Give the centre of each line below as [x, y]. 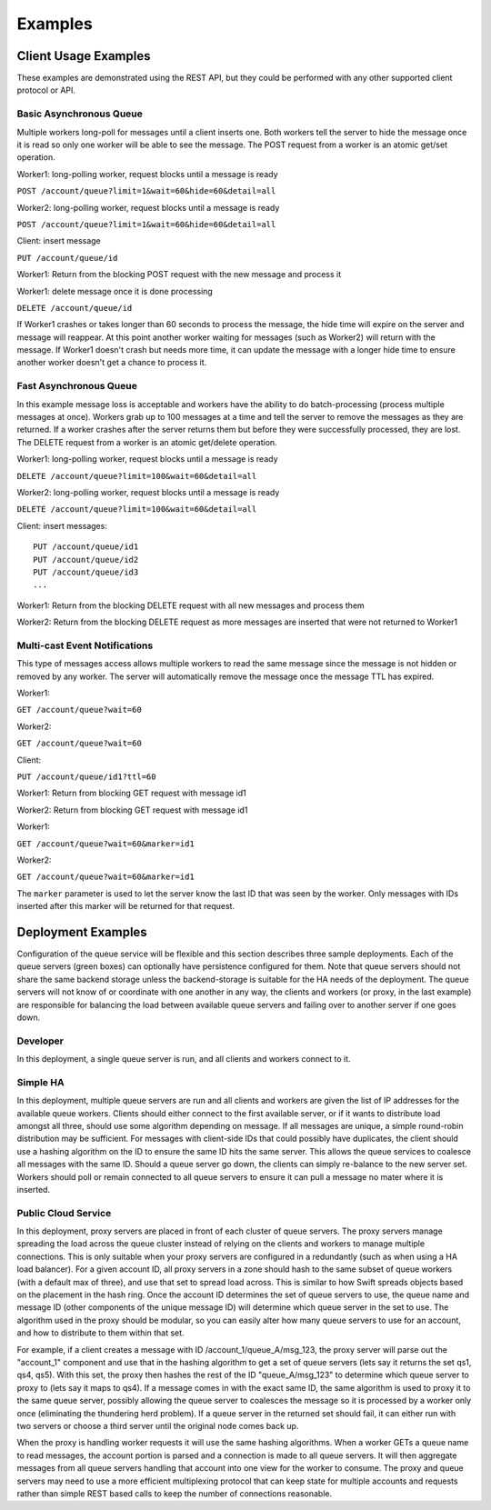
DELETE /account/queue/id [75, 308]
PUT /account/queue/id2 [86, 560]
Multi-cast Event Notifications [85, 645]
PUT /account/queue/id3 [86, 572]
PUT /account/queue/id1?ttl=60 [86, 776]
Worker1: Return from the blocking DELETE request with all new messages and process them [191, 605]
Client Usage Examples [84, 56]
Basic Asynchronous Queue [80, 114]
